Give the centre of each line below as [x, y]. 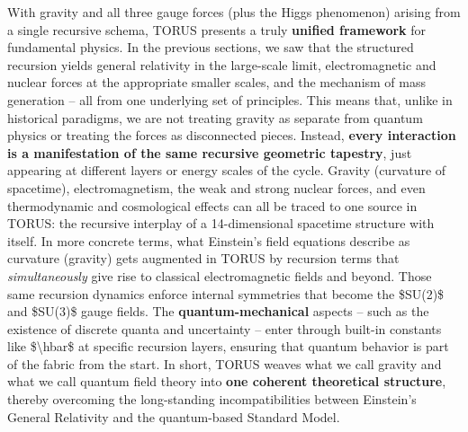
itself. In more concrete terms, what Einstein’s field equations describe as [209, 240]
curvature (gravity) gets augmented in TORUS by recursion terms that [203, 258]
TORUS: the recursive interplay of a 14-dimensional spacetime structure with [221, 223]
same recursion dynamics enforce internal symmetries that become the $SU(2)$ [226, 293]
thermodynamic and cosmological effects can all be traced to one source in [212, 205]
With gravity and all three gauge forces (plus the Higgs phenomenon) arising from [234, 12]
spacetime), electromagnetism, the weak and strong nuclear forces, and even [216, 187]
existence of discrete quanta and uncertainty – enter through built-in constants [225, 328]
